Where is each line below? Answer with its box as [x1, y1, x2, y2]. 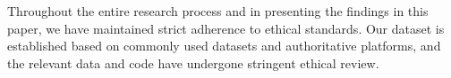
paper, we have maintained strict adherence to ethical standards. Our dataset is [7, 19, 445, 37]
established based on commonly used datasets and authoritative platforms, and [7, 36, 441, 55]
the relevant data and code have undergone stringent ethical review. [7, 53, 379, 72]
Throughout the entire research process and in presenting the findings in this [7, 2, 429, 19]
